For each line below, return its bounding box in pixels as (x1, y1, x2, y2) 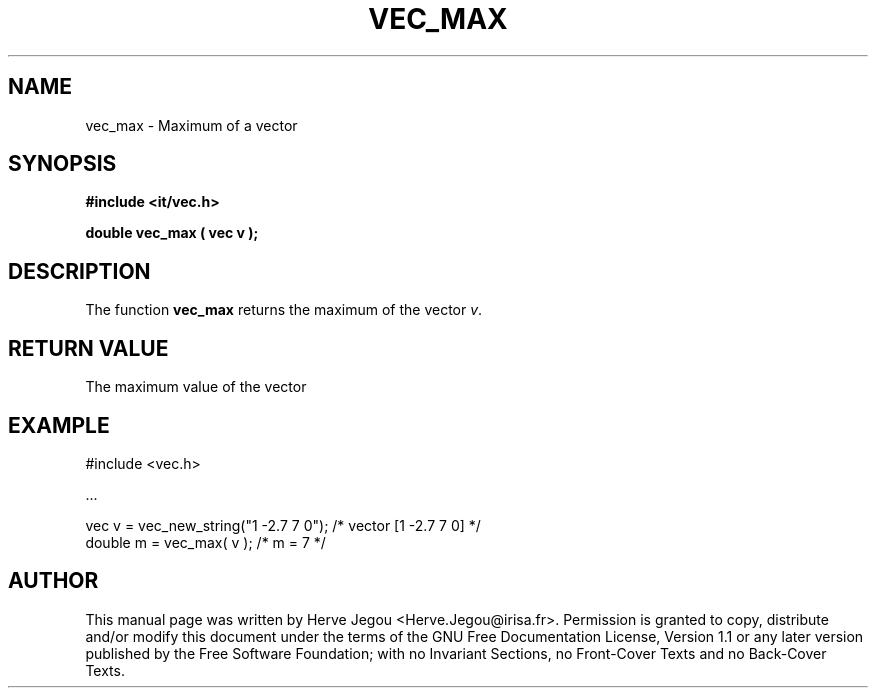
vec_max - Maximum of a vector (85, 116, 298, 134)
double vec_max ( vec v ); (85, 224, 259, 242)
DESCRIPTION (8, 258, 151, 284)
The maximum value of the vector (85, 378, 307, 396)
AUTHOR (8, 568, 99, 594)
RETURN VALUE (8, 335, 169, 361)
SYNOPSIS (8, 151, 117, 177)
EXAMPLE (8, 412, 110, 438)
